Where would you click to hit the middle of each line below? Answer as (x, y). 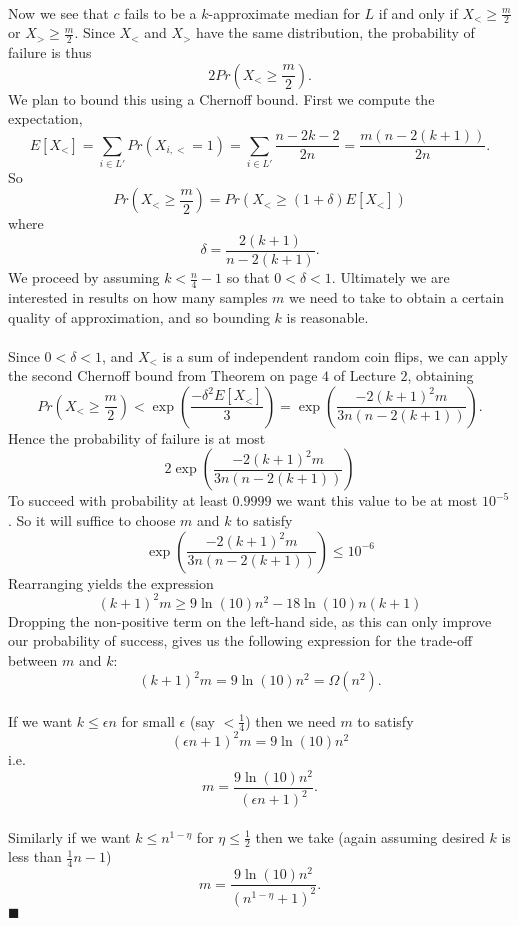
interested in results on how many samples (138, 296)
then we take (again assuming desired (370, 836)
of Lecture (364, 375)
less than (35, 856)
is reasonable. (327, 316)
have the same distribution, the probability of (335, 32)
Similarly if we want (69, 836)
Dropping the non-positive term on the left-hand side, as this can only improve (250, 620)
